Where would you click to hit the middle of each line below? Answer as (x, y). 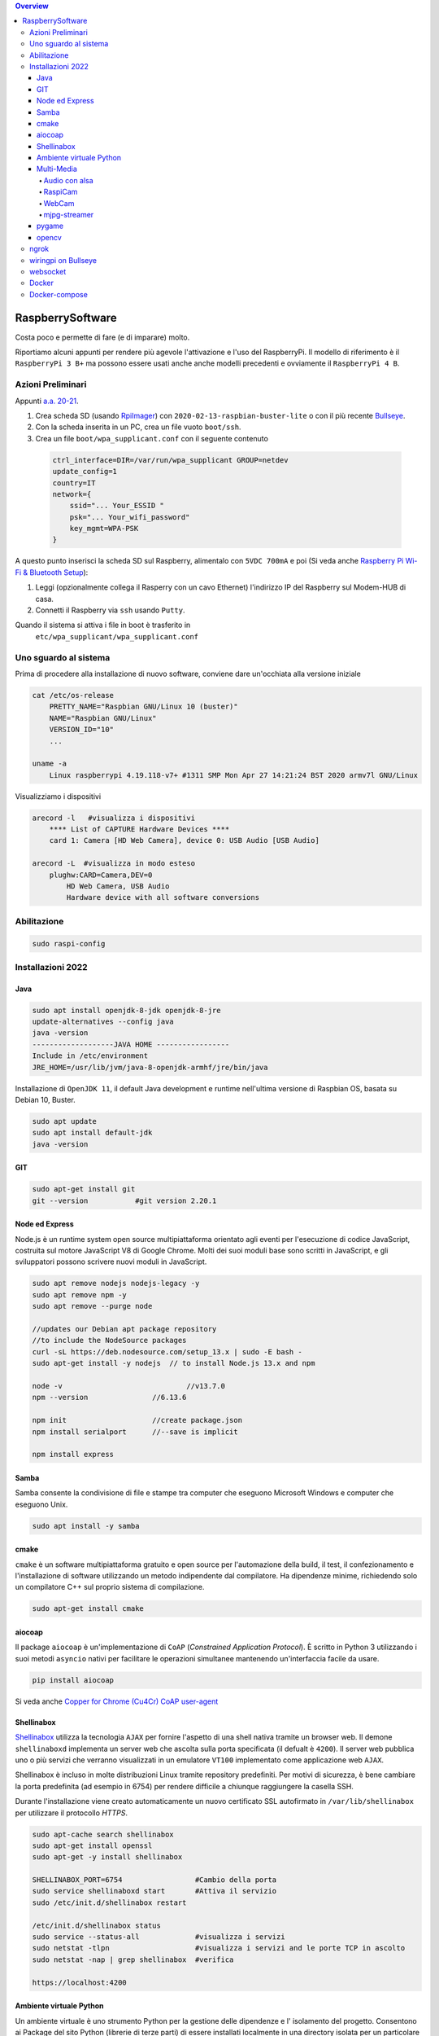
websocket (48, 271)
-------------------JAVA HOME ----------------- (131, 1044)
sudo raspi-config (69, 943)
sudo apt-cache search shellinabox (103, 1834)
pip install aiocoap (73, 1680)
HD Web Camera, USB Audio (118, 886)
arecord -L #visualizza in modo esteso (113, 864)
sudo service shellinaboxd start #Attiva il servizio (154, 1891)
